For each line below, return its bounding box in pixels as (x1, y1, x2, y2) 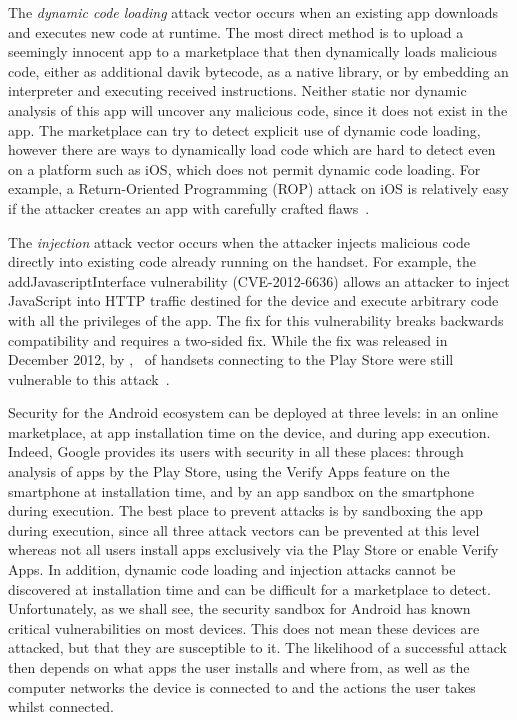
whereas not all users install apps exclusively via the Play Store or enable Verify (8, 539, 499, 560)
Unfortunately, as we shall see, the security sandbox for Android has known (8, 598, 471, 619)
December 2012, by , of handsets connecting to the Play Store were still (8, 349, 454, 370)
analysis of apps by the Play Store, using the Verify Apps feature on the (8, 461, 450, 482)
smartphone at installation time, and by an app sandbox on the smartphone (8, 480, 474, 501)
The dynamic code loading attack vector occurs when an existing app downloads (8, 2, 498, 22)
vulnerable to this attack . (8, 368, 170, 389)
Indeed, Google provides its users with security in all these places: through (8, 441, 464, 462)
